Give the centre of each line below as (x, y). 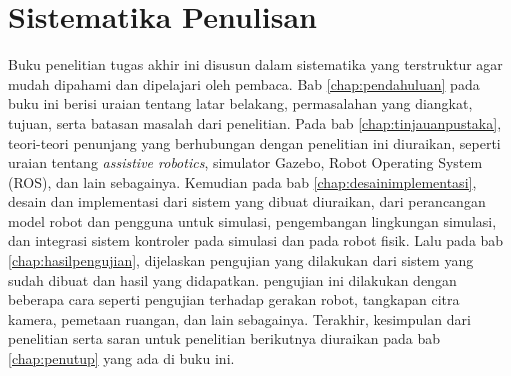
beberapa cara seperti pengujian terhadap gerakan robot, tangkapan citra (234, 299)
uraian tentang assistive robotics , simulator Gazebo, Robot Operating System (245, 162)
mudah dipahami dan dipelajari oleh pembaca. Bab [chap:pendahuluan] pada (244, 83)
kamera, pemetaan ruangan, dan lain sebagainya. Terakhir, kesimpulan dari (239, 318)
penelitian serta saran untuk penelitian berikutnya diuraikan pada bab (224, 338)
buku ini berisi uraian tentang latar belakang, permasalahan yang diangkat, (240, 103)
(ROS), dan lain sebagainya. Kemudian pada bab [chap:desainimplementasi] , (242, 181)
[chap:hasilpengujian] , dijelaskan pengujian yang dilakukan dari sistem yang (241, 260)
